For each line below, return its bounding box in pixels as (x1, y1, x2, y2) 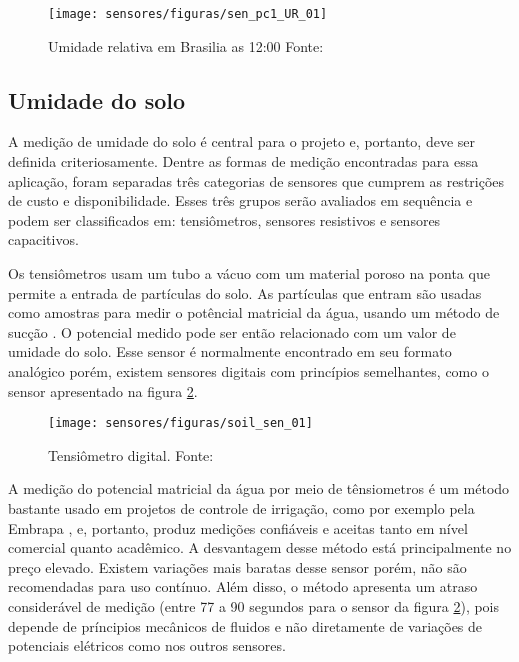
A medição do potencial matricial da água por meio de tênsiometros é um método (8, 478, 510, 499)
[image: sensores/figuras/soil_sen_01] (48, 416, 313, 431)
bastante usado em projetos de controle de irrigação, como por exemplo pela (8, 498, 475, 519)
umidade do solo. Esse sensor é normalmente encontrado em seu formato (8, 341, 452, 362)
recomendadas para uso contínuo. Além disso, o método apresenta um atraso (8, 576, 478, 597)
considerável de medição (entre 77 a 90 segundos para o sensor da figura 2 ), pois (8, 595, 500, 616)
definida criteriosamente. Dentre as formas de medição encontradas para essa (8, 151, 479, 172)
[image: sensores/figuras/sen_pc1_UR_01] (48, 7, 328, 21)
